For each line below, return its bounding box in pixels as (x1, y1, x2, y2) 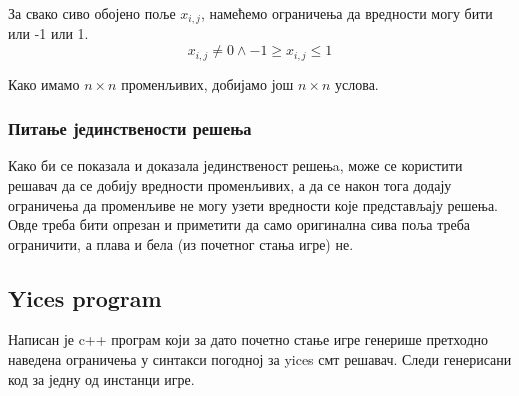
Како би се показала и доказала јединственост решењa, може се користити (8, 155, 463, 176)
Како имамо (8, 73, 80, 94)
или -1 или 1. (8, 23, 89, 44)
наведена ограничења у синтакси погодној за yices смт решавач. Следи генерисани (8, 349, 512, 370)
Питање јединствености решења (8, 116, 252, 141)
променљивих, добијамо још (121, 73, 294, 94)
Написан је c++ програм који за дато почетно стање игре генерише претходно (8, 329, 488, 350)
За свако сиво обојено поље (8, 3, 176, 23)
